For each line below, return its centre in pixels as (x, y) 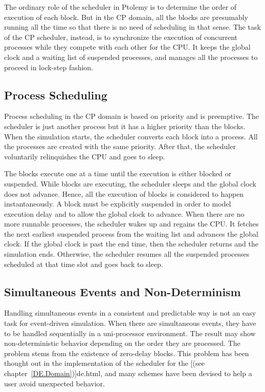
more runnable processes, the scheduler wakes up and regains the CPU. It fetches (131, 224)
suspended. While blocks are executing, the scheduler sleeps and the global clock (130, 183)
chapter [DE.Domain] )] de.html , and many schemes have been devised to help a (128, 373)
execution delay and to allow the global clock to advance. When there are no (124, 213)
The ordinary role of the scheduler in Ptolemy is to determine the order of (120, 7)
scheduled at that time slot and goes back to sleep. (84, 264)
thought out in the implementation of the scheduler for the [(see (104, 363)
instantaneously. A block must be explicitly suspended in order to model (118, 204)
